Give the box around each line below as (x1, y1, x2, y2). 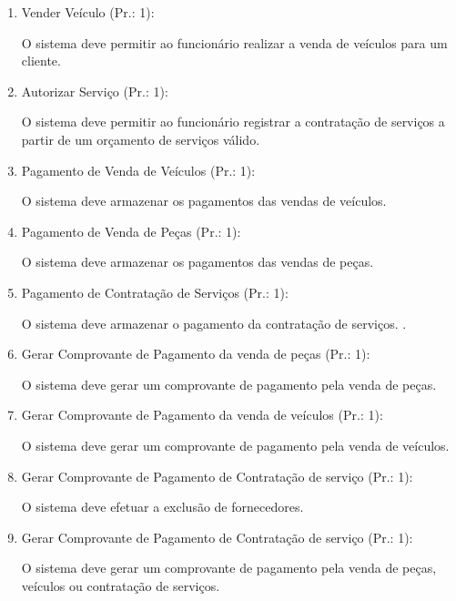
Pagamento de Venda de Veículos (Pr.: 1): (21, 160, 256, 179)
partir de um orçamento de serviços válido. (21, 129, 260, 148)
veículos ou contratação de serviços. (21, 576, 220, 595)
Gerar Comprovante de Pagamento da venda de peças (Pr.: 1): (21, 344, 370, 363)
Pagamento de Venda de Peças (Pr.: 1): (21, 221, 241, 240)
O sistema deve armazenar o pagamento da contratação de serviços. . (21, 313, 407, 332)
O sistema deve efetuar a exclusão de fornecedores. (21, 497, 304, 516)
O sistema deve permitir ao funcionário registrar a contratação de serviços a (21, 112, 445, 131)
